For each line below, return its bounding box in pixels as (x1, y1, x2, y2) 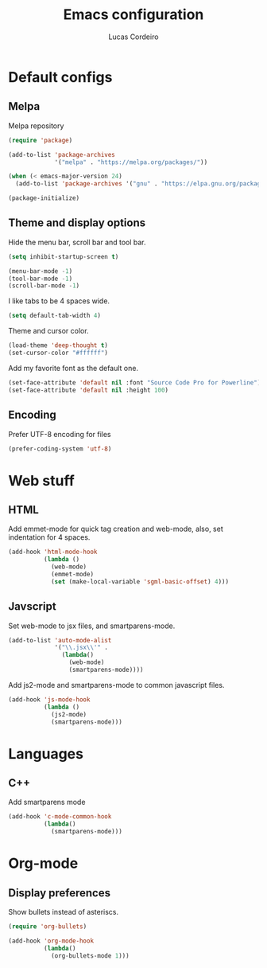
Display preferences (8, 886, 111, 900)
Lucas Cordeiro (108, 32, 159, 41)
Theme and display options (8, 217, 146, 230)
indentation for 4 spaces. (8, 533, 91, 542)
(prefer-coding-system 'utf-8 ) (8, 444, 112, 453)
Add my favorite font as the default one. (8, 363, 139, 373)
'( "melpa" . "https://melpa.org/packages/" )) (54, 158, 208, 166)
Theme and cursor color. (8, 326, 89, 336)
